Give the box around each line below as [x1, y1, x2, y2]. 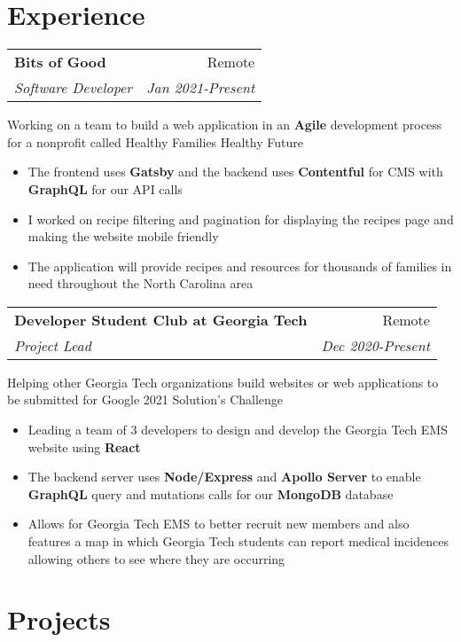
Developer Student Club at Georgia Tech [14, 309, 308, 330]
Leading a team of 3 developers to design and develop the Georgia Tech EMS [27, 420, 448, 439]
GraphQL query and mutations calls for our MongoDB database [27, 484, 394, 503]
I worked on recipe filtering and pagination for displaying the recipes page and [27, 209, 454, 228]
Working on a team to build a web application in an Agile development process [7, 115, 442, 134]
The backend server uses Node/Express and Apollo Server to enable [27, 467, 421, 486]
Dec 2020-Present [321, 334, 430, 356]
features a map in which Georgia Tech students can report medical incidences [27, 532, 449, 551]
